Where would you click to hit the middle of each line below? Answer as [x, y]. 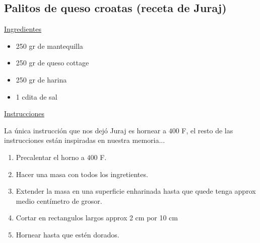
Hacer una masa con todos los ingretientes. [82, 174]
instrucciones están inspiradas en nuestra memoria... [85, 140]
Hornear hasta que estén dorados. [68, 234]
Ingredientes [23, 29]
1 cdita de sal [37, 96]
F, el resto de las [207, 130]
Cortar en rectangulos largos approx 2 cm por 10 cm [97, 218]
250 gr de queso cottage [52, 63]
